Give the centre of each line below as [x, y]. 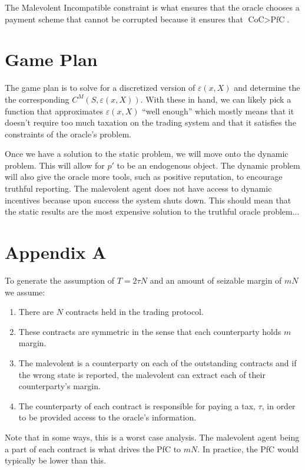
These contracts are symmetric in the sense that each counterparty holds [150, 331]
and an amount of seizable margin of [216, 280]
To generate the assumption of [60, 280]
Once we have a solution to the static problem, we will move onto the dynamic [147, 154]
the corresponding [37, 99]
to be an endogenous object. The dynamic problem [208, 165]
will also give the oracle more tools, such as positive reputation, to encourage [144, 177]
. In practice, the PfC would [248, 448]
